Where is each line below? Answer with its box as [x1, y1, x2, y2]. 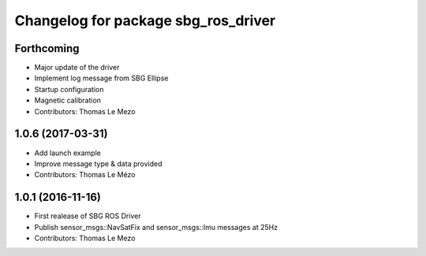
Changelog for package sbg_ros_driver [14, 12, 276, 29]
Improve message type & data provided [34, 158, 163, 169]
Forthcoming [14, 42, 80, 55]
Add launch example [34, 148, 102, 158]
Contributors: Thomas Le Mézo [34, 170, 136, 180]
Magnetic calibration [34, 95, 102, 106]
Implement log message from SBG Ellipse [34, 73, 169, 83]
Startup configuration [34, 84, 104, 94]
